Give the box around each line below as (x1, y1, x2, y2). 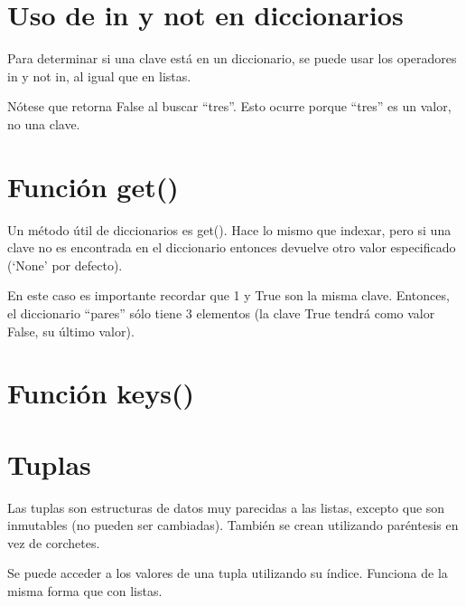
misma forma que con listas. (7, 582, 163, 601)
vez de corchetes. (7, 533, 100, 552)
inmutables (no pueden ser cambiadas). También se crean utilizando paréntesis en (7, 516, 459, 535)
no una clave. (7, 114, 80, 133)
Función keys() (7, 374, 194, 412)
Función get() (7, 167, 179, 204)
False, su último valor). (7, 321, 135, 340)
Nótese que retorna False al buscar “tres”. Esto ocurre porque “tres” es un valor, (7, 97, 452, 116)
